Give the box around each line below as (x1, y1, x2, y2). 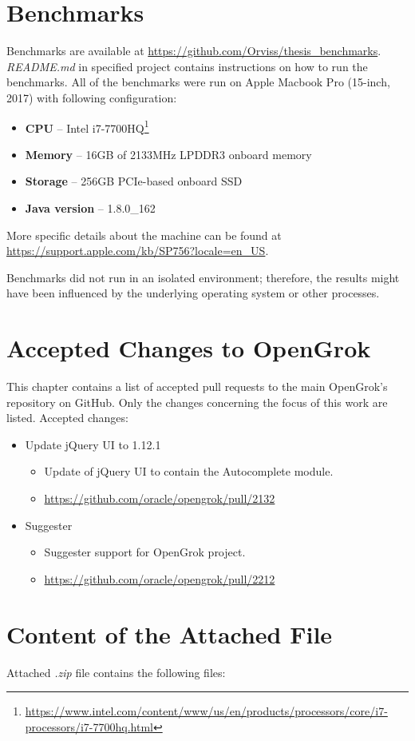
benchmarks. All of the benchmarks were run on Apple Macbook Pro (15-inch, (6, 74, 390, 90)
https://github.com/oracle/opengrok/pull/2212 (44, 570, 275, 587)
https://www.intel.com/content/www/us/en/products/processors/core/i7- (25, 703, 388, 719)
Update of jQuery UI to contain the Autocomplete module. (44, 463, 334, 480)
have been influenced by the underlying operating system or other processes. (6, 285, 380, 301)
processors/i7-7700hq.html (25, 718, 153, 735)
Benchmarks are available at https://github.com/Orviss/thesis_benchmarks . (6, 42, 381, 59)
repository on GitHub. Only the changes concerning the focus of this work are (6, 393, 388, 410)
